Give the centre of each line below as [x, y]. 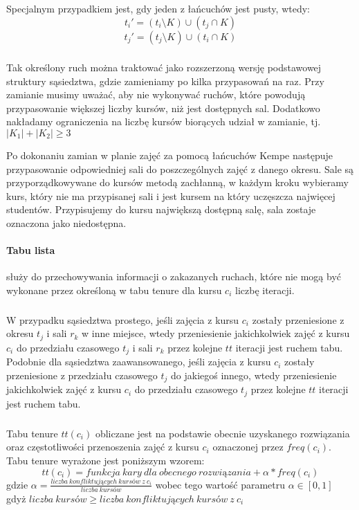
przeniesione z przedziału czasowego [82, 375]
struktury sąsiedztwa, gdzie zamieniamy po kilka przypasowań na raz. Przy [165, 81]
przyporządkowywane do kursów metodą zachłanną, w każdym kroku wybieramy [177, 182]
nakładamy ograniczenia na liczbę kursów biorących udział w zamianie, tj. [164, 121]
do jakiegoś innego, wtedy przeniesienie [254, 375]
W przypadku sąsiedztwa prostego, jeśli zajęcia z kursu [123, 319]
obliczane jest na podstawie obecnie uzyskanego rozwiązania [222, 433]
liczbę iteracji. [265, 290]
